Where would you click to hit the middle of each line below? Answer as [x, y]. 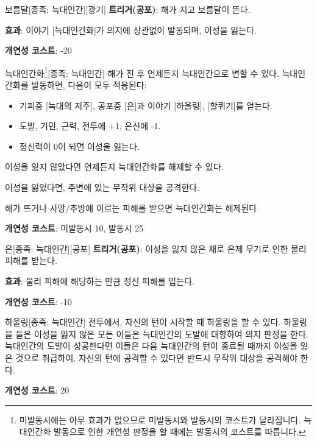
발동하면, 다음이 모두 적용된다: [89, 85]
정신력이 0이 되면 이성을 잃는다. [79, 146]
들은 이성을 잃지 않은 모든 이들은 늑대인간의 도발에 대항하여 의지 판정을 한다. [162, 333]
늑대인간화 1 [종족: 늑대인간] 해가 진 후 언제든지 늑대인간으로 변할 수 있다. [142, 72]
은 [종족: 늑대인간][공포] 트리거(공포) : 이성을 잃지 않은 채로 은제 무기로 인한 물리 [156, 248]
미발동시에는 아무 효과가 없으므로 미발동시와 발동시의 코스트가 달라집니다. [160, 419]
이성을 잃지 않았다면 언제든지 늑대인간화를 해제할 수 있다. [114, 167]
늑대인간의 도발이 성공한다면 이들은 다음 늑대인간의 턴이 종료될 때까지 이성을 [151, 346]
